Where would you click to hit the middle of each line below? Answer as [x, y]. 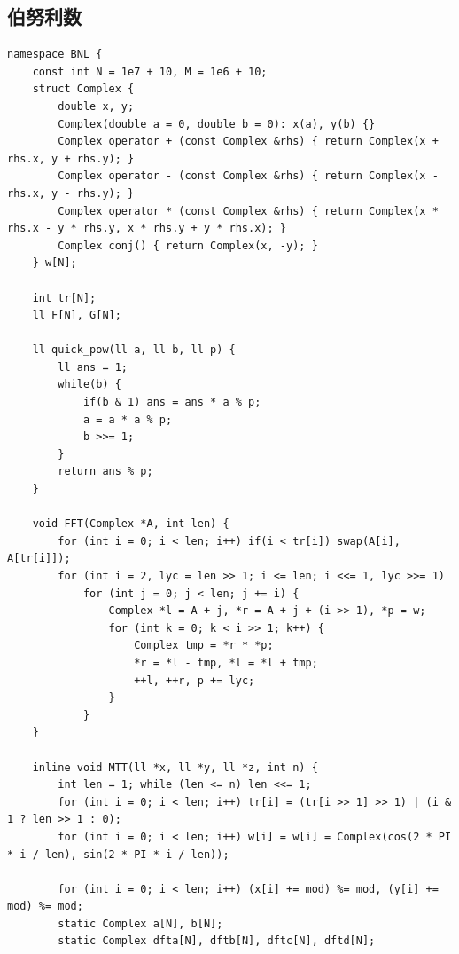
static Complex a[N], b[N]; [140, 923]
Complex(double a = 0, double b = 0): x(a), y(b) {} [217, 124]
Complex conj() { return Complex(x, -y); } [188, 245]
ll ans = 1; [93, 367]
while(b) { [89, 385]
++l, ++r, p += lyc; [194, 680]
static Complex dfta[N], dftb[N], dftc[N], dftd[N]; [217, 941]
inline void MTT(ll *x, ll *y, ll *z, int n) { [175, 767]
